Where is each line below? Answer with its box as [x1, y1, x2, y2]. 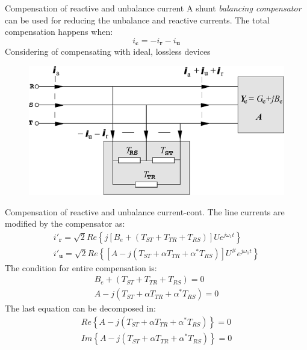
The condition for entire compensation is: [5, 261, 157, 274]
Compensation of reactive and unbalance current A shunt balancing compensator [5, 2, 302, 14]
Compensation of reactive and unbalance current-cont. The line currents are [5, 205, 285, 218]
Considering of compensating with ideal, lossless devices [5, 45, 211, 58]
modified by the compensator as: [5, 217, 125, 230]
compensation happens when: [5, 25, 113, 38]
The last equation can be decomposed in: [5, 302, 156, 315]
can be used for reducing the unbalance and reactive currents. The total [5, 13, 270, 26]
